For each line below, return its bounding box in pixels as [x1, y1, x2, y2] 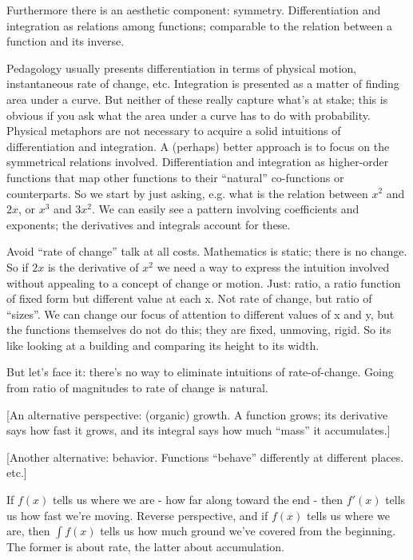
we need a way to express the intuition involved [157, 258, 390, 275]
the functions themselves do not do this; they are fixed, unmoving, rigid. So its [6, 321, 391, 338]
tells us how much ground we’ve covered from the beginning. [100, 522, 396, 539]
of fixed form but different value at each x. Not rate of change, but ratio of [6, 290, 372, 307]
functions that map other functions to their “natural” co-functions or [6, 169, 344, 185]
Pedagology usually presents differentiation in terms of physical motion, [6, 59, 357, 76]
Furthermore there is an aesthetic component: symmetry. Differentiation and [6, 2, 381, 18]
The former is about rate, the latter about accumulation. [6, 538, 284, 555]
